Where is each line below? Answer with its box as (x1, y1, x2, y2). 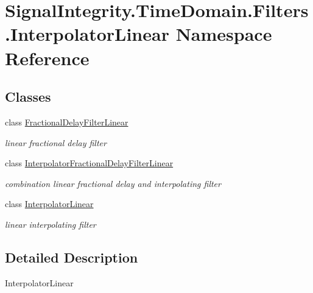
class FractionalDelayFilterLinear (5, 115, 128, 128)
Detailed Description (5, 247, 138, 266)
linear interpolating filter (5, 217, 96, 230)
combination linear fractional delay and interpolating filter (5, 177, 221, 189)
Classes (5, 87, 51, 106)
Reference (5, 45, 90, 70)
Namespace (175, 21, 272, 46)
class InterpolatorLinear (5, 197, 94, 210)
